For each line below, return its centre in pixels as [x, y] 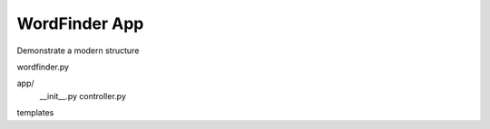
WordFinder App [80, 23]
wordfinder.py [43, 67]
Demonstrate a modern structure [78, 51]
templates [35, 113]
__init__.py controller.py [83, 96]
